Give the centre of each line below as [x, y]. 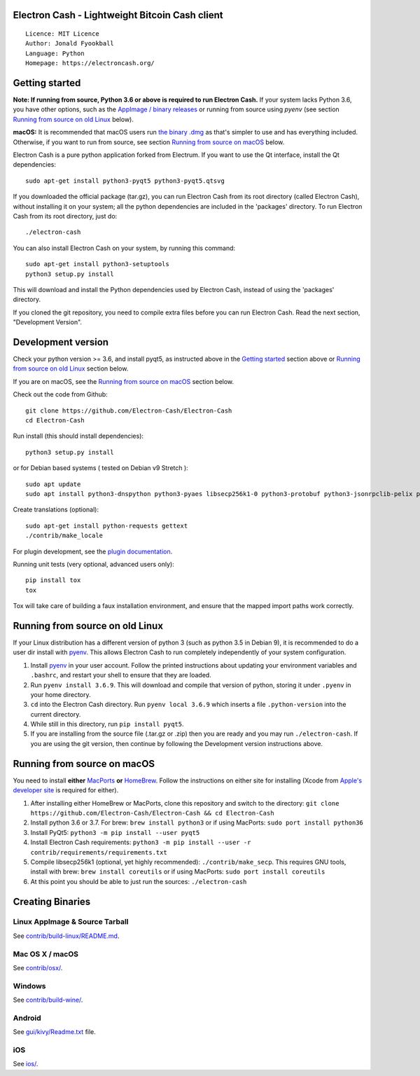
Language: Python [55, 53]
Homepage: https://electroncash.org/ [90, 63]
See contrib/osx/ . [38, 967]
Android [27, 1018]
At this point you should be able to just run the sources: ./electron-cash [139, 881]
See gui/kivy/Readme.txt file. [54, 1032]
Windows [29, 986]
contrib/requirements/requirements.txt [99, 852]
